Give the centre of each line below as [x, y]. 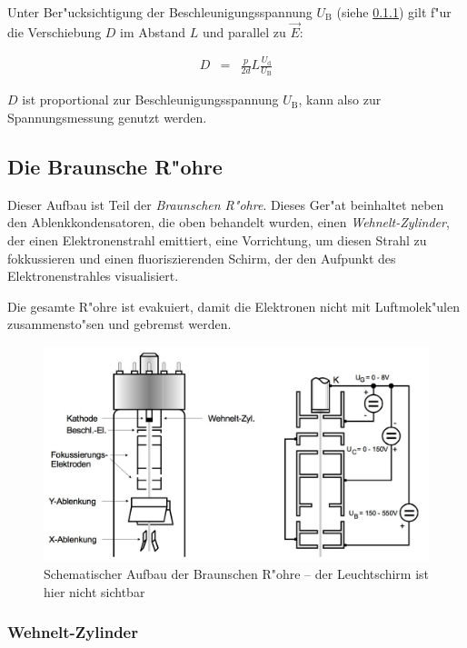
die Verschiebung [55, 31]
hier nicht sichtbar [94, 591]
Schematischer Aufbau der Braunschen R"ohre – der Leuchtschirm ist [237, 574]
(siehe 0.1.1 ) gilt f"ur [394, 12]
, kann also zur [340, 100]
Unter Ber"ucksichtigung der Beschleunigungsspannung [160, 12]
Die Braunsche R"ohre [115, 166]
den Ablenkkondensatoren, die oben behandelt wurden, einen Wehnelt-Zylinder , [229, 222]
